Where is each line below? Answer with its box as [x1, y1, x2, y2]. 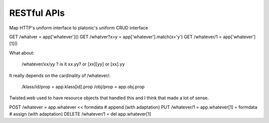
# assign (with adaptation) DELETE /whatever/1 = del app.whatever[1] [9, 111, 151, 117]
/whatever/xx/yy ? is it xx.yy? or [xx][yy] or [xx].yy [21, 61, 125, 67]
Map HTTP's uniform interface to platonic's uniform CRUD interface [9, 25, 148, 31]
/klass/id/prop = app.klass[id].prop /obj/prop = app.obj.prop [21, 83, 145, 89]
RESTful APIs [9, 7, 65, 18]
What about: [9, 50, 35, 56]
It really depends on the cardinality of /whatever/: [9, 72, 111, 78]
